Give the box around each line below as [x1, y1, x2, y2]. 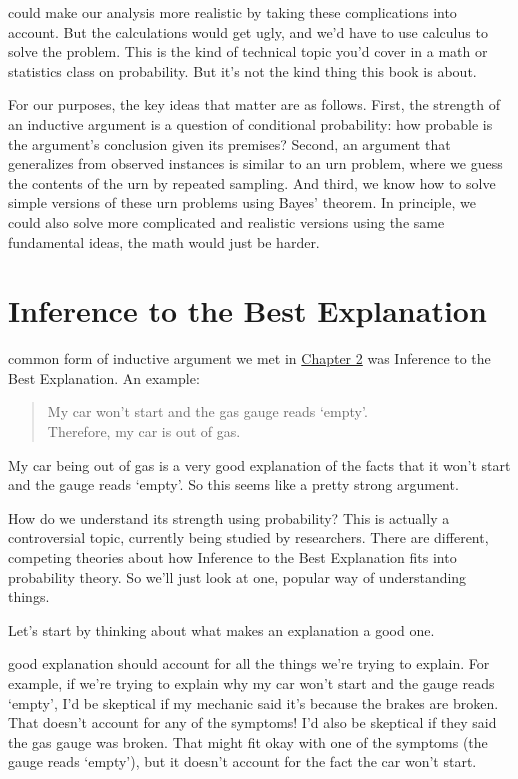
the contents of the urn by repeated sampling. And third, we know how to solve [8, 172, 496, 193]
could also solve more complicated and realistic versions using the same [8, 211, 445, 232]
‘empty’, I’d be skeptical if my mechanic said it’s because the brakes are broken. [8, 692, 499, 713]
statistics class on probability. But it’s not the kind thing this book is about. [8, 60, 477, 81]
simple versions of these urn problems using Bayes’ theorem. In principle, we [8, 192, 476, 213]
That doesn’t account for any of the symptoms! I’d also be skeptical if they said [8, 712, 497, 733]
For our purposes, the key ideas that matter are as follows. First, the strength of [8, 94, 500, 115]
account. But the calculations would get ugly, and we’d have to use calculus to [8, 21, 488, 42]
